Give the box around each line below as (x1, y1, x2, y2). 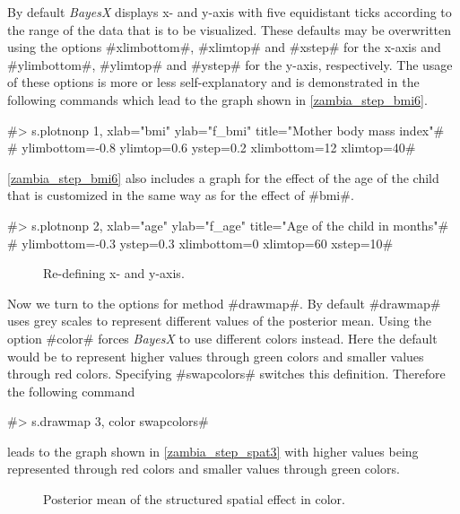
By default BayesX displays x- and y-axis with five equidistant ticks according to (7, 3, 452, 21)
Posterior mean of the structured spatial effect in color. (43, 490, 345, 509)
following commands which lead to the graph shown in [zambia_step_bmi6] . (7, 90, 428, 109)
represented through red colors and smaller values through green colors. (7, 459, 400, 478)
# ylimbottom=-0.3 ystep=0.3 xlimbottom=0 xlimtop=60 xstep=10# (7, 233, 394, 252)
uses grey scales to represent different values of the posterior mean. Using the (7, 311, 431, 330)
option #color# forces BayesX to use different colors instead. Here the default (7, 328, 438, 347)
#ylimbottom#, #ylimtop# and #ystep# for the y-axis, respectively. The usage (7, 55, 453, 74)
